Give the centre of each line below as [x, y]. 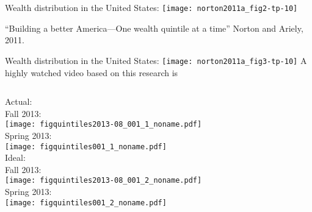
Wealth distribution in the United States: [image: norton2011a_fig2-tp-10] [151, 7]
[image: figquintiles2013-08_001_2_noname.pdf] [103, 181]
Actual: [19, 101]
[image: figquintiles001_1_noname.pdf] [86, 147]
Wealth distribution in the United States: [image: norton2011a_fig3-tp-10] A [156, 60]
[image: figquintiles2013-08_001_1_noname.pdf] [103, 125]
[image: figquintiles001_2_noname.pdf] [86, 203]
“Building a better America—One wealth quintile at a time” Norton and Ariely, [154, 28]
